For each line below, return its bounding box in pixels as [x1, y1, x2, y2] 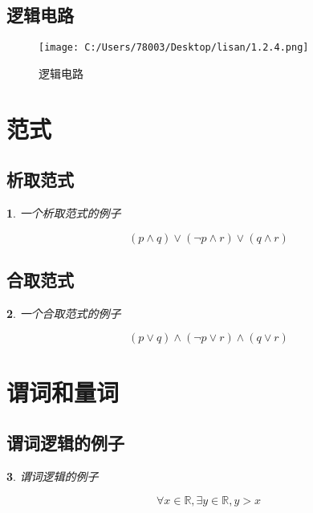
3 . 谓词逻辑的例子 [6, 468, 99, 484]
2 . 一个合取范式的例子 [6, 304, 121, 321]
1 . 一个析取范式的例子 [6, 205, 121, 222]
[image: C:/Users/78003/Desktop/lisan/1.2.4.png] [39, 42, 309, 54]
